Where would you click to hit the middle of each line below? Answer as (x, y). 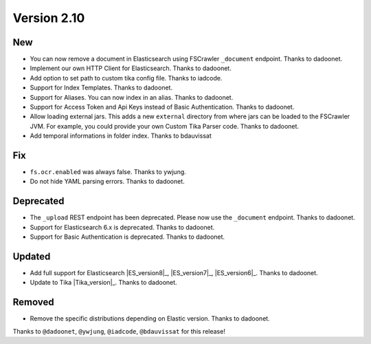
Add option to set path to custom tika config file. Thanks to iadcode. (126, 78)
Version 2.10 (49, 18)
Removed (33, 302)
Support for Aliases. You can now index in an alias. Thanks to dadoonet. (132, 97)
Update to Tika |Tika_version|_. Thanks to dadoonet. (104, 283)
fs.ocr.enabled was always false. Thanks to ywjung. (108, 172)
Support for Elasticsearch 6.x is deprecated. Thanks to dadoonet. (122, 227)
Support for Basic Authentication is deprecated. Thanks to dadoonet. (127, 237)
